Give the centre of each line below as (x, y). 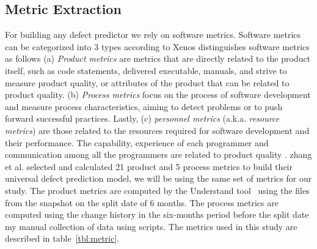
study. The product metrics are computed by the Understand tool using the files (157, 190)
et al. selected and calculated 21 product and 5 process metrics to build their (149, 166)
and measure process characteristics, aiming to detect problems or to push (144, 106)
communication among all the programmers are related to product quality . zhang (158, 154)
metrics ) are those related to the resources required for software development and (157, 130)
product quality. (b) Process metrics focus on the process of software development (158, 95)
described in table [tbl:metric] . (62, 238)
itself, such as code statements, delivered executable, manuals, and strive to (146, 70)
